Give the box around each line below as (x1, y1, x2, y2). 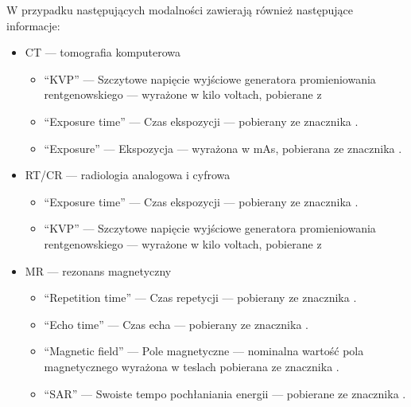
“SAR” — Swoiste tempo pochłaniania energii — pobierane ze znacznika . (44, 385, 406, 401)
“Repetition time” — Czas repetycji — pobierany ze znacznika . (44, 289, 357, 306)
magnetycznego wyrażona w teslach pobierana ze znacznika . (44, 358, 339, 374)
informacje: (6, 17, 60, 33)
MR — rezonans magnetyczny (25, 262, 172, 279)
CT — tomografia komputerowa (25, 44, 181, 61)
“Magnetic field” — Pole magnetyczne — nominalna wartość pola (44, 342, 364, 359)
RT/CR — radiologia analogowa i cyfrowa (25, 166, 231, 183)
